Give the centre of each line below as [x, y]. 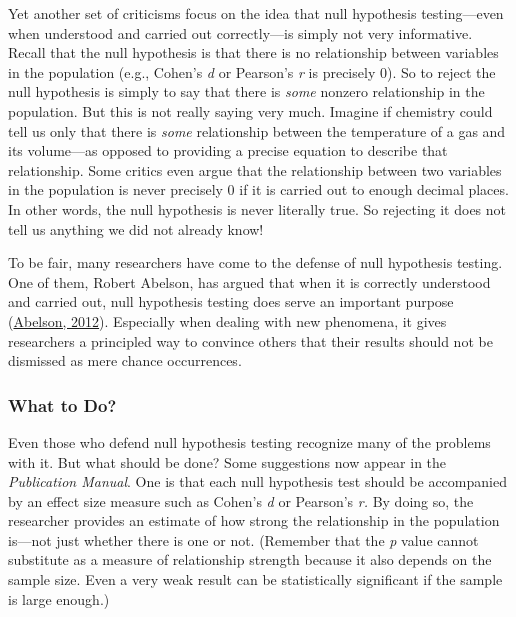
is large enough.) [59, 598]
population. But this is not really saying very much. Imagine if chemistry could [250, 110]
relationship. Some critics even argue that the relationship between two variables [255, 169]
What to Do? [62, 404]
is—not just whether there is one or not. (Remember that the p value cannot [243, 539]
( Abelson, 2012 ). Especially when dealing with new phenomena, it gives [227, 320]
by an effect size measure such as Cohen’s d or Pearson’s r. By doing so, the [241, 500]
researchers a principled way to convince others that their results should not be [250, 340]
